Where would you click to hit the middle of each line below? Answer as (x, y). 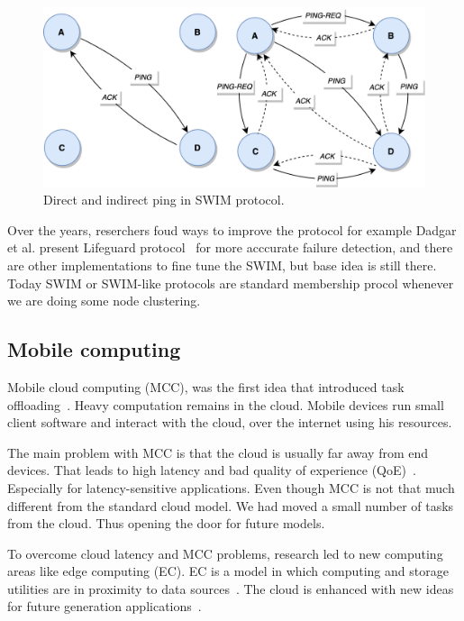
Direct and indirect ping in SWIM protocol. (164, 200)
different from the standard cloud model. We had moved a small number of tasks (231, 505)
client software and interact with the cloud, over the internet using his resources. (230, 422)
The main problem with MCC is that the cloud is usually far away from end (218, 452)
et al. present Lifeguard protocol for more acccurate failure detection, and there (230, 247)
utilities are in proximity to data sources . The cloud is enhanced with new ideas (231, 588)
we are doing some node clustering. (104, 301)
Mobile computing (94, 349)
